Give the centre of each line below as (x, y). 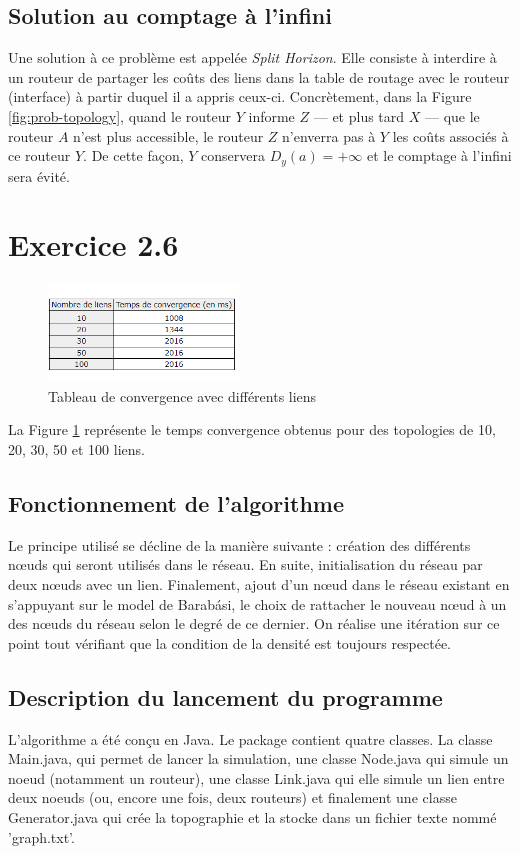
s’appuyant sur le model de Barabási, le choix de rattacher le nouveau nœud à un (257, 603)
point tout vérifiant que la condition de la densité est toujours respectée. (229, 642)
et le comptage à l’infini (439, 155)
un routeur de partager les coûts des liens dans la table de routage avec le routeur (259, 76)
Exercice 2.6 (93, 244)
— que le (452, 115)
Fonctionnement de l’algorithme (176, 503)
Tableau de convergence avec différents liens (182, 395)
